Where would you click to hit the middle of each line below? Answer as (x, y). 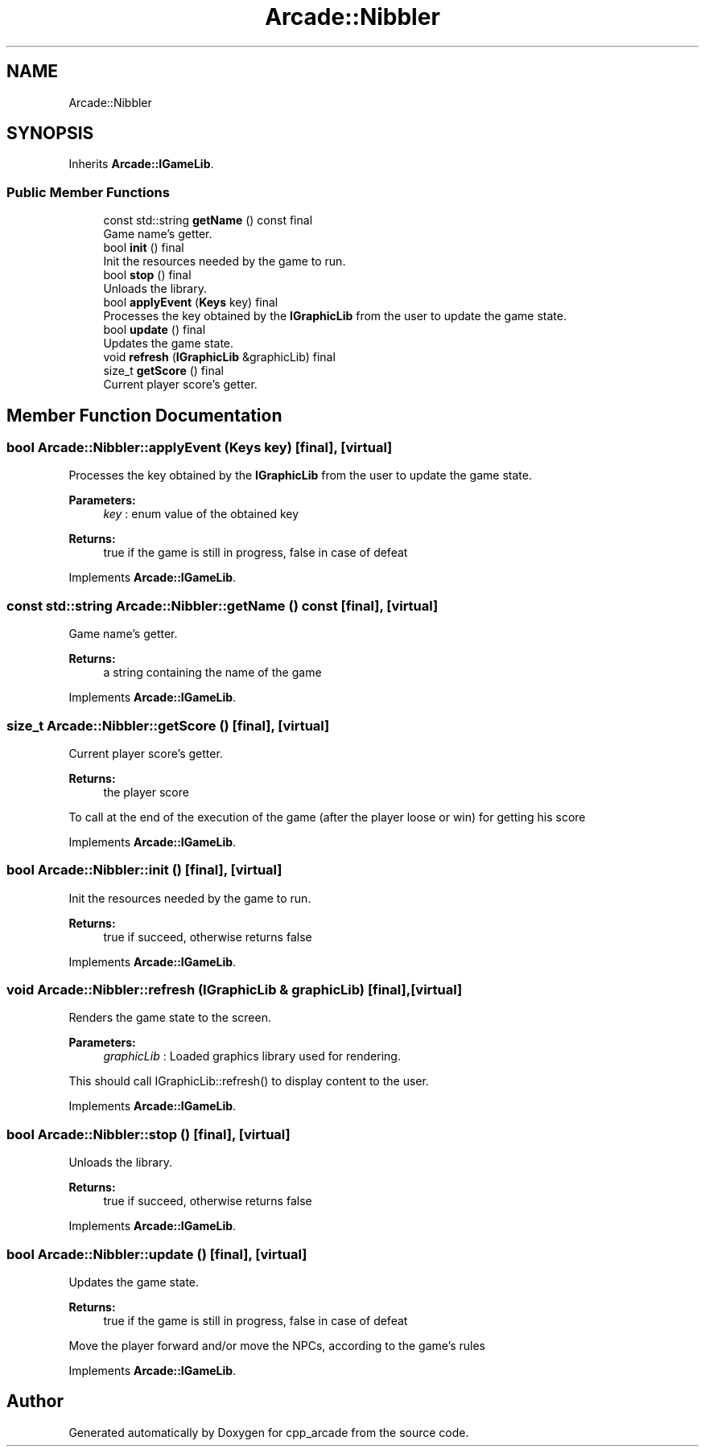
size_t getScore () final (163, 371)
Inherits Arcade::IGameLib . (141, 164)
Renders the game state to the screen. (170, 1018)
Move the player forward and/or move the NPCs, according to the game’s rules (277, 1345)
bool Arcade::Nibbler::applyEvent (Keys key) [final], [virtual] (200, 448)
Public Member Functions (88, 192)
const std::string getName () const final (208, 220)
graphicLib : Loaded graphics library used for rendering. (252, 1056)
